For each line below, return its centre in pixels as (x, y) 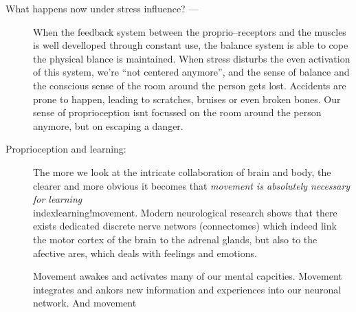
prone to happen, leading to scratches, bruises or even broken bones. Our (187, 99)
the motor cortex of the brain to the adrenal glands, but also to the (175, 239)
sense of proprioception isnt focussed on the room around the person (177, 112)
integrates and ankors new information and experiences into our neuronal (187, 289)
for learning (58, 199)
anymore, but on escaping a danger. (108, 125)
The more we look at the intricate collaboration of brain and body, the (182, 171)
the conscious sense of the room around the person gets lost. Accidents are (190, 85)
